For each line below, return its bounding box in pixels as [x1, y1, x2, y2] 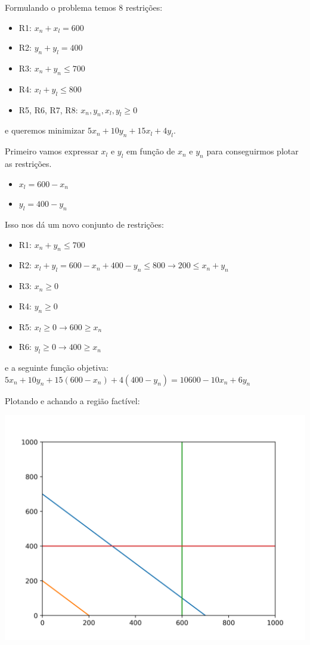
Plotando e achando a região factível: [5, 394, 140, 407]
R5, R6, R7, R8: [18, 103, 78, 116]
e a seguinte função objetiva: [5, 361, 108, 373]
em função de [126, 145, 175, 157]
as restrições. [5, 157, 52, 169]
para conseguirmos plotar [206, 145, 299, 157]
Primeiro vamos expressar [5, 145, 98, 157]
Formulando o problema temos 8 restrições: [5, 1, 163, 13]
